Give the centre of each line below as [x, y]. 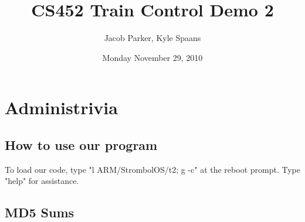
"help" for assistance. [42, 181]
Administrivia [61, 107]
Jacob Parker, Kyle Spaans [152, 38]
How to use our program [81, 144]
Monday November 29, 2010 [152, 57]
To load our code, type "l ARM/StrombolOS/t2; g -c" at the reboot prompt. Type [152, 169]
